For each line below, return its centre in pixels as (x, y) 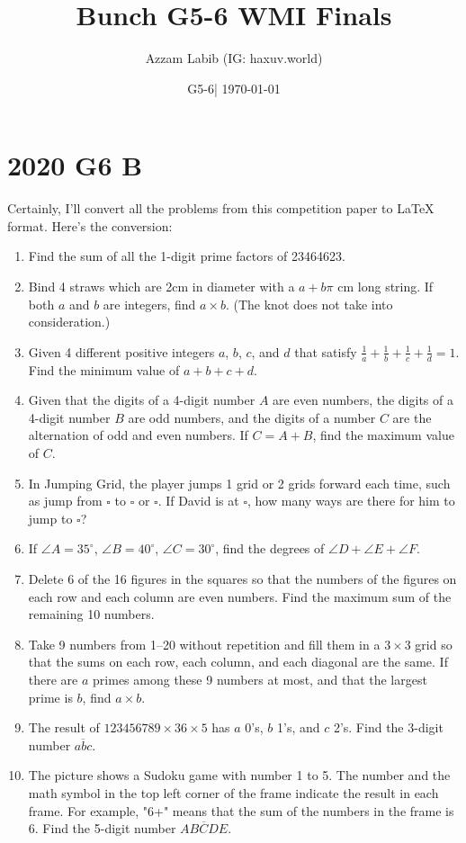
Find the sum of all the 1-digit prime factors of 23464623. (187, 256)
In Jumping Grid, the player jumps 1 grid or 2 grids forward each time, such (239, 483)
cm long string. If (385, 287)
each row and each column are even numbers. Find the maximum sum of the (240, 596)
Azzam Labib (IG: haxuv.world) (234, 58)
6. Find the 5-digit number (102, 828)
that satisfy (326, 351)
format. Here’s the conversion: (90, 225)
